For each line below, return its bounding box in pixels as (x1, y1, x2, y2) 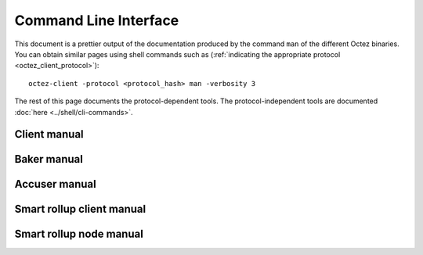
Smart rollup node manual (14, 228, 144, 241)
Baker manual (14, 153, 84, 166)
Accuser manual (14, 178, 97, 191)
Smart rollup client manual (14, 203, 146, 216)
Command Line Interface (14, 12, 179, 29)
